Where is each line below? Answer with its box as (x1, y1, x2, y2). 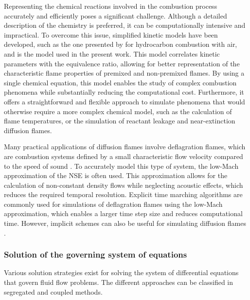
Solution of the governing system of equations (4, 248, 187, 260)
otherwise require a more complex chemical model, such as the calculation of (4, 106, 232, 116)
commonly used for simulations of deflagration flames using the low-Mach (4, 199, 223, 209)
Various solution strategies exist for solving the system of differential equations (4, 267, 239, 278)
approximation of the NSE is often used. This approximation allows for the (4, 170, 228, 180)
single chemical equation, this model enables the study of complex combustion (4, 77, 237, 87)
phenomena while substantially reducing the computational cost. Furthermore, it (4, 87, 244, 97)
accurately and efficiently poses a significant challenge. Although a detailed (4, 10, 227, 20)
